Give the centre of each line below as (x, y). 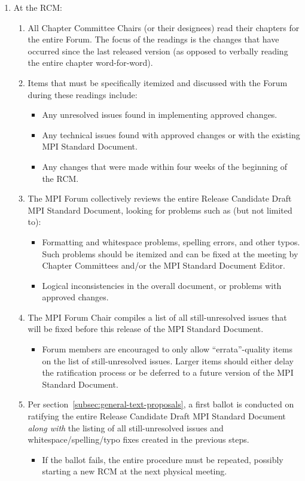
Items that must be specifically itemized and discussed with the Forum (158, 82)
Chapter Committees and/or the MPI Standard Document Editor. (164, 265)
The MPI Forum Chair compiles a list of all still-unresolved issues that (157, 317)
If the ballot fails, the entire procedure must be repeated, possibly (163, 459)
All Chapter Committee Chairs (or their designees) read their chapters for (164, 27)
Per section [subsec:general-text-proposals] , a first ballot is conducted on (161, 404)
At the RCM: (38, 7)
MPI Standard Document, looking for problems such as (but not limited (160, 210)
